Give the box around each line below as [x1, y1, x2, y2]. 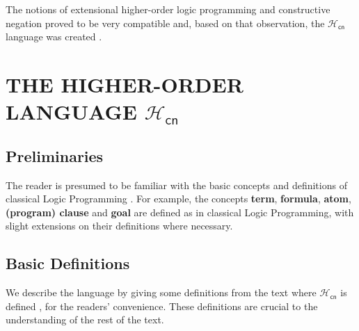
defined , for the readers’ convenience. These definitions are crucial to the [6, 298, 318, 313]
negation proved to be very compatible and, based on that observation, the [6, 15, 325, 30]
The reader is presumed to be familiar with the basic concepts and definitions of [6, 177, 347, 192]
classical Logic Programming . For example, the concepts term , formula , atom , [6, 191, 351, 206]
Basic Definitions [6, 252, 130, 274]
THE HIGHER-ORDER [6, 70, 244, 98]
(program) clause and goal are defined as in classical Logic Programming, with [6, 204, 354, 219]
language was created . [6, 29, 102, 44]
